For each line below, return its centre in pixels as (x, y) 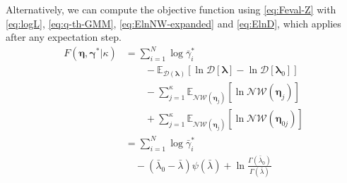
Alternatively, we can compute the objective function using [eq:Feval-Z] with (171, 9)
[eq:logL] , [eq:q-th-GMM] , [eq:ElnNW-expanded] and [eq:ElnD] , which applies (173, 23)
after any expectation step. (64, 37)
